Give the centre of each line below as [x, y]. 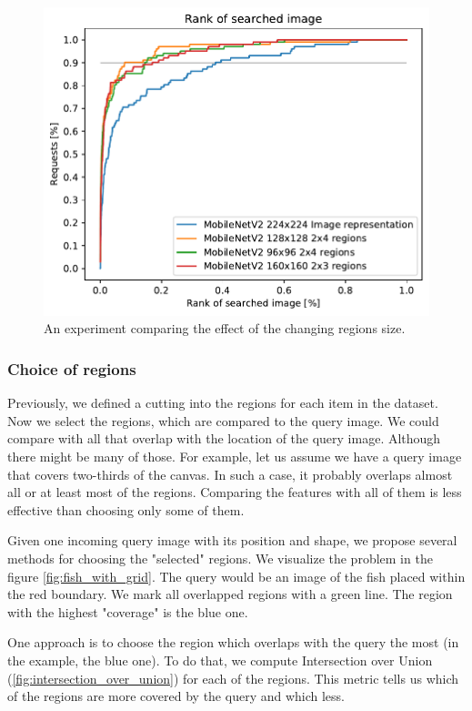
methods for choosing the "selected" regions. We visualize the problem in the [220, 558]
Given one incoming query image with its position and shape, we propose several [232, 540]
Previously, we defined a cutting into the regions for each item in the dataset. [223, 403]
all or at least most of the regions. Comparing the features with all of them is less [235, 492]
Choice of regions [72, 368]
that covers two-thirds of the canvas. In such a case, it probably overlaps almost [230, 474]
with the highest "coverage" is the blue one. [128, 611]
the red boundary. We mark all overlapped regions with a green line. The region [230, 594]
